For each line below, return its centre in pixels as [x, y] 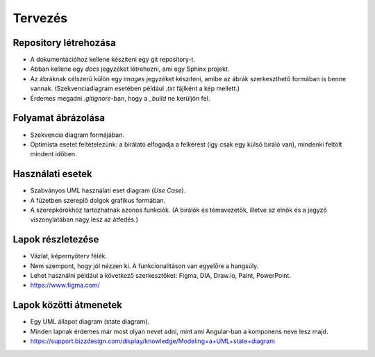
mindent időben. [53, 154]
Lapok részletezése [56, 240]
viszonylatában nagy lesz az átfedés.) [84, 219]
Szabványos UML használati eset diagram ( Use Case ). [108, 190]
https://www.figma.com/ [65, 285]
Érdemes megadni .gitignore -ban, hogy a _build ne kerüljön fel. [120, 98]
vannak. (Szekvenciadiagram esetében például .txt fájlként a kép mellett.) [135, 89]
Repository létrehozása [64, 43]
